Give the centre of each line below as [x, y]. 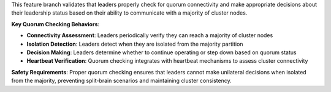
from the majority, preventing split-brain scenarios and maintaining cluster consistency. [122, 81]
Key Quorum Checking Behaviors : [55, 24]
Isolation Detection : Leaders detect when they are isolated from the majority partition [135, 44]
